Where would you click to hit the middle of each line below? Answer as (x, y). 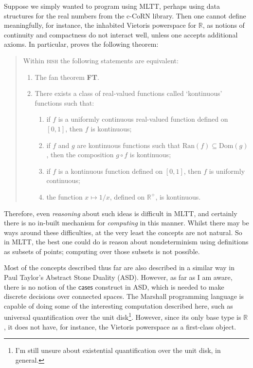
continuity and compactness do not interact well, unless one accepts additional (121, 34)
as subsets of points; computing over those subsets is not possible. (102, 251)
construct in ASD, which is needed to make (160, 286)
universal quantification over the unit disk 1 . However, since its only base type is (123, 316)
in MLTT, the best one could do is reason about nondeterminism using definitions (126, 242)
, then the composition (80, 155)
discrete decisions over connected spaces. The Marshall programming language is (124, 296)
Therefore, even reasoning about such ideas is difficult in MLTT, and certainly (121, 213)
